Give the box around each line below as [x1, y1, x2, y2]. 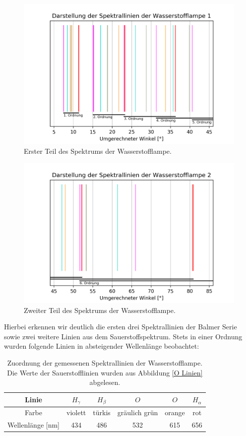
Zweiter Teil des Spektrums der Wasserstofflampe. [24, 305, 176, 315]
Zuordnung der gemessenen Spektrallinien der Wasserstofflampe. [7, 357, 203, 368]
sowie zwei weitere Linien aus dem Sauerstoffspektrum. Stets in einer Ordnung [4, 331, 243, 341]
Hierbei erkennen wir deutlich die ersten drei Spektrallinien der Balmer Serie [4, 321, 237, 332]
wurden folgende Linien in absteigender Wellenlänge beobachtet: [4, 341, 199, 351]
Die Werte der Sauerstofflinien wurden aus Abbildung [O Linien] [7, 367, 203, 377]
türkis [93, 407, 111, 418]
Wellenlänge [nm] [7, 420, 60, 430]
